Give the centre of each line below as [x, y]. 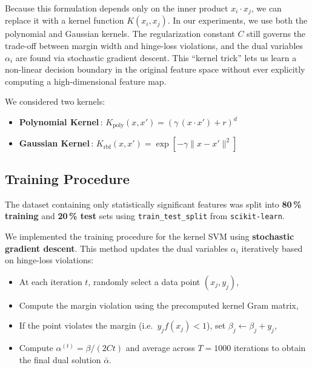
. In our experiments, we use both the [237, 20]
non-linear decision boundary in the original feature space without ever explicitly [155, 69]
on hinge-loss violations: [49, 260]
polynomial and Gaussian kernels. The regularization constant [120, 34]
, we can [266, 8]
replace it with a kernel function [65, 20]
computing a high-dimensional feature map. [86, 81]
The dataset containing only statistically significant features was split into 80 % [153, 204]
